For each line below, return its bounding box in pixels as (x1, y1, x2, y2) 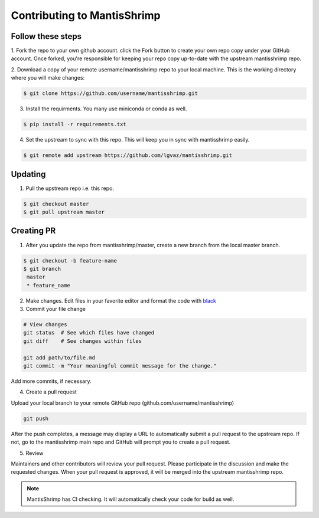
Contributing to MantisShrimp (11, 9, 161, 22)
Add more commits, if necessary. (11, 378, 92, 385)
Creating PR (11, 226, 56, 236)
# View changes (23, 322, 67, 328)
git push (23, 415, 49, 422)
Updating (11, 169, 46, 179)
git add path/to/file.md (23, 354, 96, 361)
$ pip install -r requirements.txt (23, 121, 126, 128)
